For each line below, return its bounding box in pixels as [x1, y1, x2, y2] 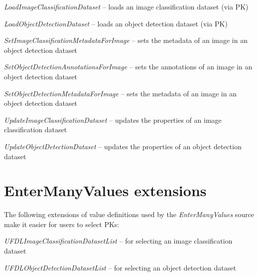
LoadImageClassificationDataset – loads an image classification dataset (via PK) [4, 1, 249, 11]
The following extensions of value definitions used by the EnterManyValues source [4, 209, 255, 220]
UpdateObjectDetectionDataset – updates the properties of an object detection [4, 141, 242, 151]
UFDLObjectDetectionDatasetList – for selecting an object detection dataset [4, 262, 236, 273]
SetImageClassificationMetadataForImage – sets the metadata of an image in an [4, 35, 248, 45]
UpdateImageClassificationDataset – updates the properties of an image [4, 114, 222, 125]
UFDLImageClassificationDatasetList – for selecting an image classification [4, 236, 233, 246]
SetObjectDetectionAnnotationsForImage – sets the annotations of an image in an [4, 61, 253, 72]
